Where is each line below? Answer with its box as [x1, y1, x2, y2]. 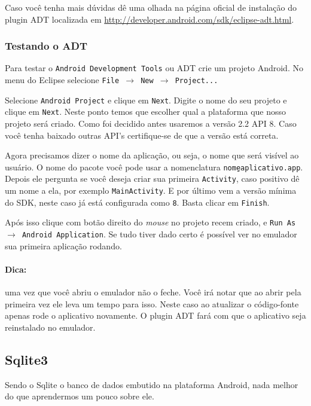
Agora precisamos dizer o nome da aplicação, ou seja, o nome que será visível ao [5, 149, 299, 161]
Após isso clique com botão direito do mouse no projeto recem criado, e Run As [5, 216, 296, 228]
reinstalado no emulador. [5, 320, 96, 333]
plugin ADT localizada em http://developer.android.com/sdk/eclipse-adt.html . [5, 13, 294, 25]
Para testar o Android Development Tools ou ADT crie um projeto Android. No [5, 62, 303, 74]
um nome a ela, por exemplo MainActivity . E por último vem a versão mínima [5, 184, 297, 197]
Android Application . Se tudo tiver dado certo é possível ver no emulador [22, 228, 297, 240]
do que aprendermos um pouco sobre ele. [5, 390, 154, 402]
